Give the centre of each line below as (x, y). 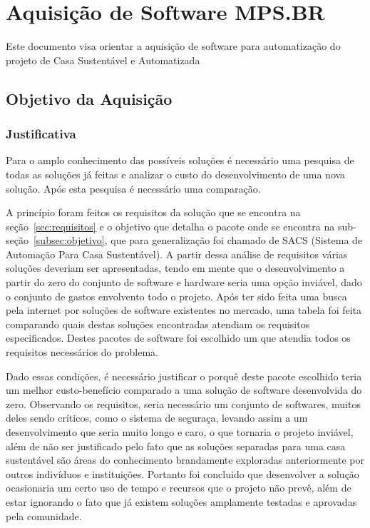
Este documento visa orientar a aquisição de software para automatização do (173, 46)
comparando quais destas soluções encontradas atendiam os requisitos (158, 324)
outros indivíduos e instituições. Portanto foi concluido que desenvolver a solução (183, 473)
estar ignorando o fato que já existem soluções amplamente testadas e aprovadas (181, 501)
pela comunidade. (44, 516)
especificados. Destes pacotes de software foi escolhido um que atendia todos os (178, 338)
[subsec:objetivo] (69, 240)
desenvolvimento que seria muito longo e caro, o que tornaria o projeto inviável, (180, 432)
